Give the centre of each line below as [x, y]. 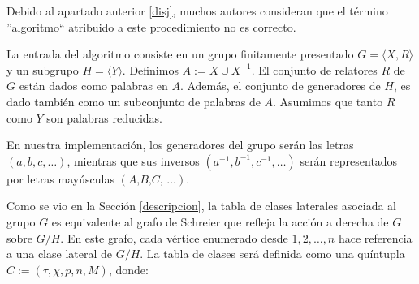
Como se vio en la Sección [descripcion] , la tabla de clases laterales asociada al [201, 206]
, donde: [128, 269]
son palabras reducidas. [105, 117]
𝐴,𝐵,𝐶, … [152, 180]
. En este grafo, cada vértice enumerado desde [174, 237]
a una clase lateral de [59, 254]
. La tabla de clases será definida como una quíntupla [272, 254]
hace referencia [375, 237]
